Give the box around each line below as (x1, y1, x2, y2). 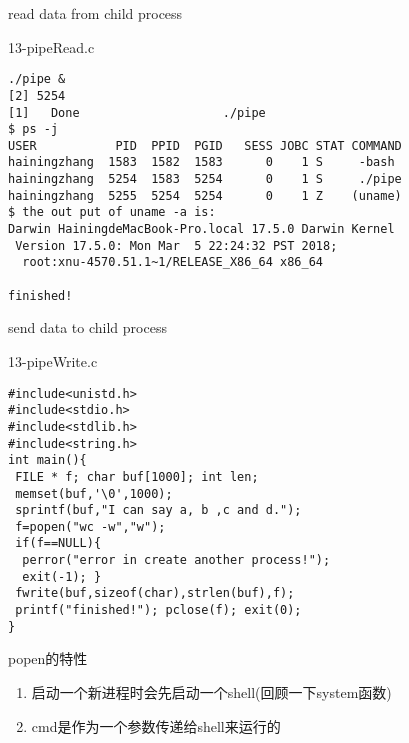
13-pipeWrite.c (8, 350, 98, 371)
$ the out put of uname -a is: (8, 205, 216, 220)
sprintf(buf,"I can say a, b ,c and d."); (15, 503, 302, 518)
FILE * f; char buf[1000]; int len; (15, 469, 259, 484)
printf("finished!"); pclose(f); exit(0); (15, 603, 302, 618)
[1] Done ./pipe (8, 105, 266, 120)
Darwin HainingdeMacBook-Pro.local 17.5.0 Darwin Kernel (8, 222, 395, 237)
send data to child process (8, 317, 167, 338)
